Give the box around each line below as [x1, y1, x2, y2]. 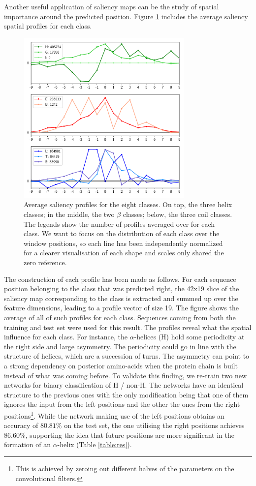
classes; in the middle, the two [24, 209, 115, 219]
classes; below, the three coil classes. [123, 209, 232, 219]
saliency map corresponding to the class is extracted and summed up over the [4, 293, 238, 303]
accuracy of [4, 420, 38, 430]
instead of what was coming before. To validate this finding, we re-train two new [4, 370, 247, 380]
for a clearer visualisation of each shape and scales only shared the [24, 247, 224, 258]
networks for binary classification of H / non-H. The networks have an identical [4, 380, 244, 390]
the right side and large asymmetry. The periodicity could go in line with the [4, 341, 236, 351]
